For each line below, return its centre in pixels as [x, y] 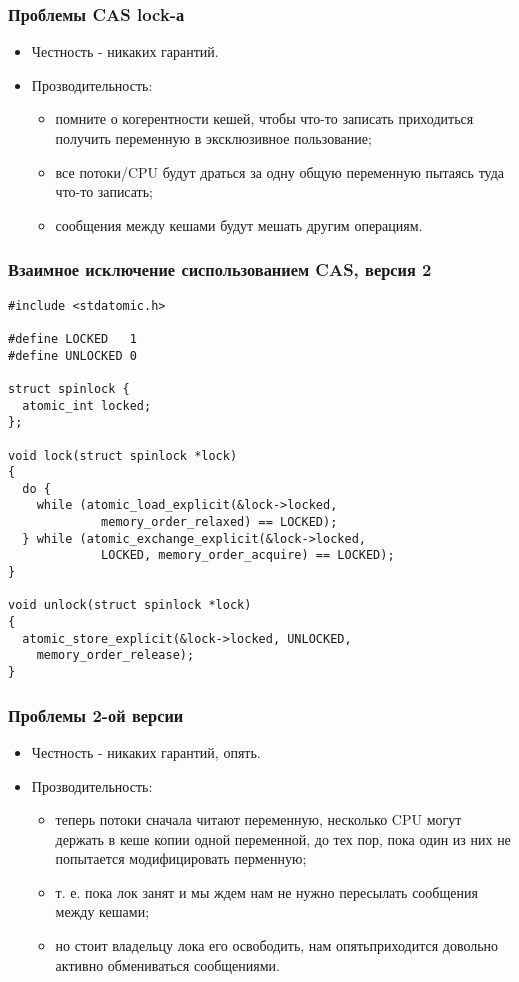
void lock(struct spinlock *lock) [123, 455]
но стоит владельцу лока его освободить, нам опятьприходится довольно [277, 945]
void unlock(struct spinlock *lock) [130, 605]
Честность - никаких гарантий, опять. [146, 751]
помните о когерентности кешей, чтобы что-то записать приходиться [264, 118]
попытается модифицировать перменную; [181, 858]
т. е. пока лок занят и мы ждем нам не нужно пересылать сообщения [266, 891]
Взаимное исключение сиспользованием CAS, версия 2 [220, 269]
